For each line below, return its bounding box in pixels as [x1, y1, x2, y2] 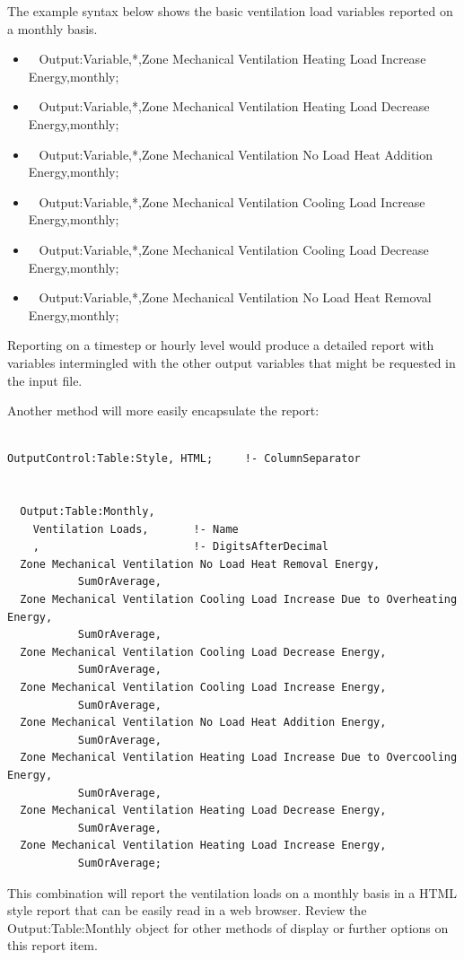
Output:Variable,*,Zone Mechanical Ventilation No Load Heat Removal [39, 288, 432, 307]
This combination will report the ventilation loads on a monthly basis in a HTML [7, 883, 458, 902]
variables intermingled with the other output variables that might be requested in [7, 353, 456, 371]
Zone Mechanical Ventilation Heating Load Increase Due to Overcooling [20, 751, 458, 764]
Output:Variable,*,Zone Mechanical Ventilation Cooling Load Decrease [39, 240, 429, 258]
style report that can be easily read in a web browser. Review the [7, 901, 367, 920]
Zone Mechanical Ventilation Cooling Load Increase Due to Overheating [20, 593, 458, 607]
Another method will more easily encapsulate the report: [7, 401, 320, 420]
